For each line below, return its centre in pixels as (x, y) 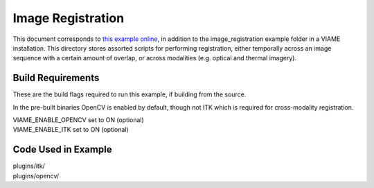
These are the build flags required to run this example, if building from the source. (130, 94)
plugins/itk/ (29, 166)
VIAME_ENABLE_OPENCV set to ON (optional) (79, 120)
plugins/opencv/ (36, 176)
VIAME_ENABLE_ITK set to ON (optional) (71, 130)
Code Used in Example (62, 149)
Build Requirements (56, 78)
